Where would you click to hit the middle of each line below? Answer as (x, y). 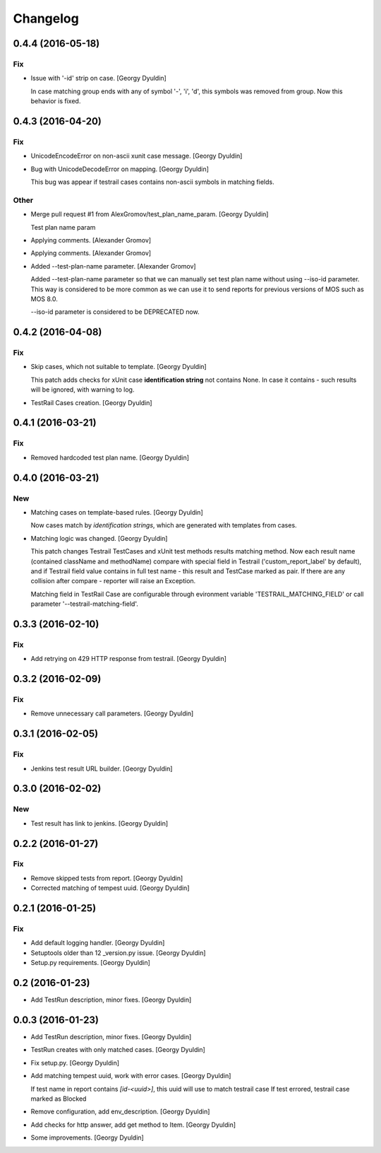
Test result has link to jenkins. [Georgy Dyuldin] (99, 823)
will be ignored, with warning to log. (83, 390)
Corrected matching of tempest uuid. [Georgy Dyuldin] (110, 888)
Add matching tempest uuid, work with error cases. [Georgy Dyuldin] (131, 1076)
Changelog (46, 18)
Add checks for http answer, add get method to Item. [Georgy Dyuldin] (133, 1125)
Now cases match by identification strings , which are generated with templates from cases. (164, 525)
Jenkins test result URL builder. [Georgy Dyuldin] (102, 768)
